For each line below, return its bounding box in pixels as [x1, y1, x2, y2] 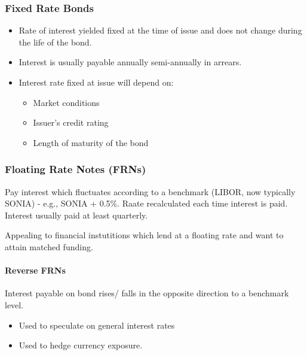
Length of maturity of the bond [33, 136, 149, 148]
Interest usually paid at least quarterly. [5, 208, 148, 221]
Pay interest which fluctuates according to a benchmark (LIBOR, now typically [5, 185, 296, 198]
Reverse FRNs [5, 264, 66, 277]
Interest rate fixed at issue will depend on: [19, 76, 174, 88]
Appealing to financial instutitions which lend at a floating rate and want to [5, 229, 284, 241]
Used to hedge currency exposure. [19, 339, 143, 351]
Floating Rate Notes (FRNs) [5, 162, 146, 177]
